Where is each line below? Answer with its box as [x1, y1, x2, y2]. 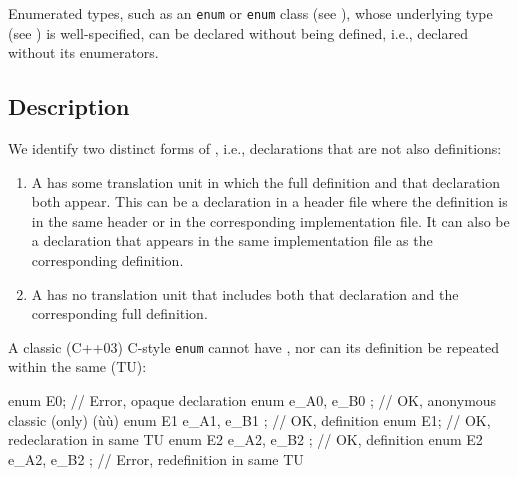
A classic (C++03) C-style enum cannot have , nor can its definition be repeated [8, 336, 500, 357]
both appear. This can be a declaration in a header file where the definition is [31, 191, 508, 212]
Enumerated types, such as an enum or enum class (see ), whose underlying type [8, 3, 493, 23]
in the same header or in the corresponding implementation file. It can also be [31, 210, 510, 231]
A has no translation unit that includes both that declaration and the [31, 283, 459, 304]
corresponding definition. [31, 250, 184, 271]
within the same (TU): [8, 356, 147, 377]
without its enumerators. [8, 42, 159, 63]
